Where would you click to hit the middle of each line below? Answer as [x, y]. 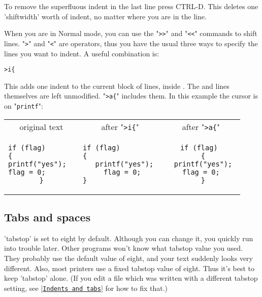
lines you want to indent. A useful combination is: [82, 53]
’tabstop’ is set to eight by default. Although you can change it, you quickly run [129, 238]
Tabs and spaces [47, 217]
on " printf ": [24, 106]
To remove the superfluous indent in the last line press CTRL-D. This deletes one [131, 6]
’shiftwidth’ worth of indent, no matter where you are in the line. [105, 16]
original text [41, 126]
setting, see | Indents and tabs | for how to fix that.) [86, 288]
